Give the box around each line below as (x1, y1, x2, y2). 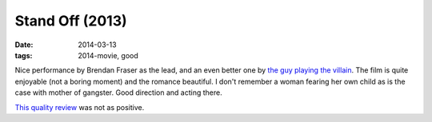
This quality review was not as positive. (14, 102, 145, 112)
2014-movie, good (78, 50, 139, 60)
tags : (14, 50, 33, 60)
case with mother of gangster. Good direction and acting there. (14, 88, 223, 97)
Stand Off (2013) (14, 12, 127, 30)
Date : (14, 40, 34, 49)
